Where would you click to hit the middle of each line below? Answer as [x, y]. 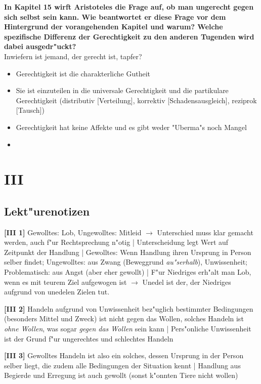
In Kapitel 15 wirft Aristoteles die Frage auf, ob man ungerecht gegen [129, 7]
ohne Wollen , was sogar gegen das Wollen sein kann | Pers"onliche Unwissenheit [128, 329]
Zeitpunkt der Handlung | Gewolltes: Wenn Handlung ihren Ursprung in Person [128, 252]
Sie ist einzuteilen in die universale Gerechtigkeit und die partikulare [122, 90]
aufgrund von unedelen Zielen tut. [57, 292]
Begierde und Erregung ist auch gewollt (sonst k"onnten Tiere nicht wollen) [121, 375]
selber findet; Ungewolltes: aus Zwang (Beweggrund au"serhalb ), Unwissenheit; [126, 262]
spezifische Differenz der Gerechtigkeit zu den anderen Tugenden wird [129, 36]
